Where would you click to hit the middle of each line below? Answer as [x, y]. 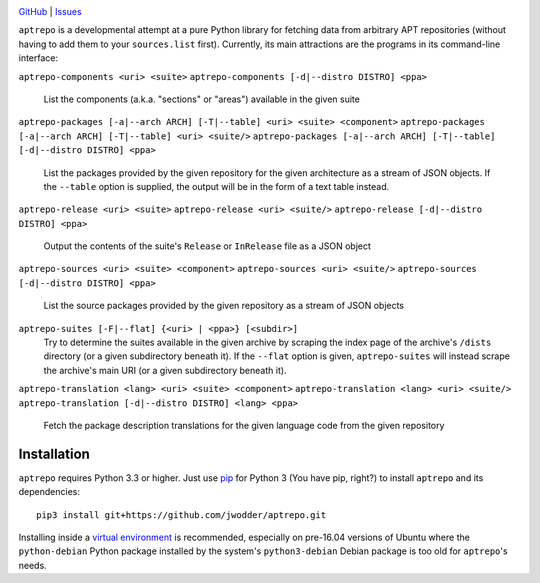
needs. [32, 565]
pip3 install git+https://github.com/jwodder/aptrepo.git [181, 514]
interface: [38, 58]
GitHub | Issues [50, 11]
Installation [54, 453]
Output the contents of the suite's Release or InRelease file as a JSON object [207, 246]
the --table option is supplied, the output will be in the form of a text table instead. [216, 186]
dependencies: [49, 492]
